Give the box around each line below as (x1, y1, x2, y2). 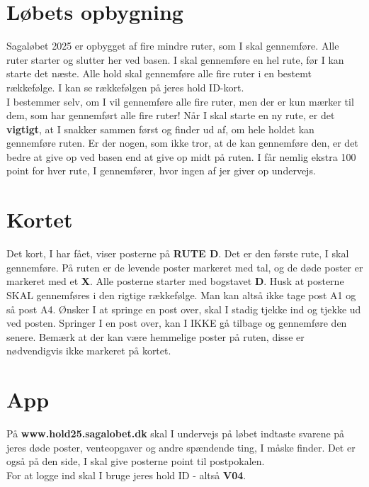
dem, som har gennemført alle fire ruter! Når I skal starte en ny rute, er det (6, 108, 335, 123)
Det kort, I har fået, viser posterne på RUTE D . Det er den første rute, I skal (6, 246, 349, 261)
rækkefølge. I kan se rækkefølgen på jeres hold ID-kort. (6, 79, 244, 94)
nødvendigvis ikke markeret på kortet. (6, 343, 171, 358)
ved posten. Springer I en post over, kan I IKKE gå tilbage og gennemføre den (6, 315, 347, 330)
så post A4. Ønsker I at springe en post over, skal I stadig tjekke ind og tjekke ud (6, 301, 361, 316)
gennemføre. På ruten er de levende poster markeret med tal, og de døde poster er (6, 259, 363, 274)
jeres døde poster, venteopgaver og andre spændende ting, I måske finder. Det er (6, 440, 356, 454)
